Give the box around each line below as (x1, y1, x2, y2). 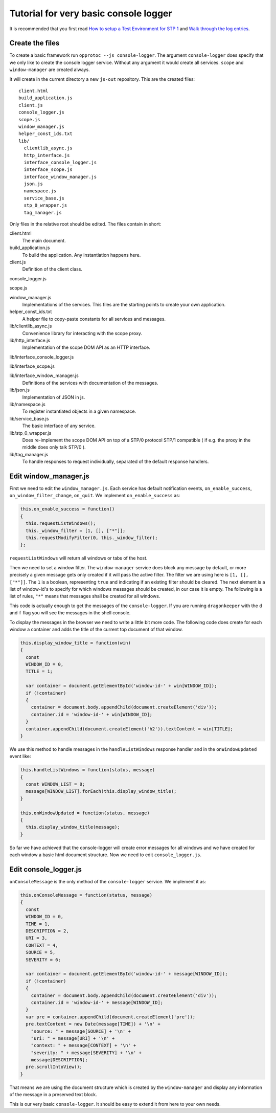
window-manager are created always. (9, 66, 90, 73)
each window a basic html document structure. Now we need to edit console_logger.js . (9, 852, 202, 858)
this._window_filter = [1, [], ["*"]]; (26, 527, 126, 533)
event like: (9, 753, 31, 760)
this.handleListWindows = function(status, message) (20, 767, 155, 773)
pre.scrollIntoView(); (26, 1064, 83, 1070)
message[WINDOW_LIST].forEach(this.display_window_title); (26, 788, 177, 794)
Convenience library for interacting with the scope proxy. (22, 330, 143, 336)
